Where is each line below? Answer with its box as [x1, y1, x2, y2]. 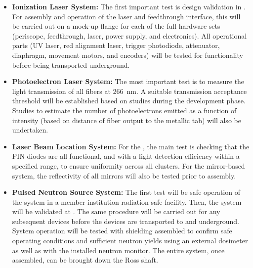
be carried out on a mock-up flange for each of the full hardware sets [12, 21, 220, 31]
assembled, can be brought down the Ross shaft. [12, 255, 158, 265]
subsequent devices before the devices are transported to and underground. [12, 216, 239, 226]
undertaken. [12, 125, 48, 135]
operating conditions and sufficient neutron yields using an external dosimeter [12, 235, 248, 246]
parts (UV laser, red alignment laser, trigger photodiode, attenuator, [12, 40, 220, 50]
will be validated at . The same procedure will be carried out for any [12, 206, 220, 217]
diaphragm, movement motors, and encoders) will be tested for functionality [12, 49, 243, 60]
